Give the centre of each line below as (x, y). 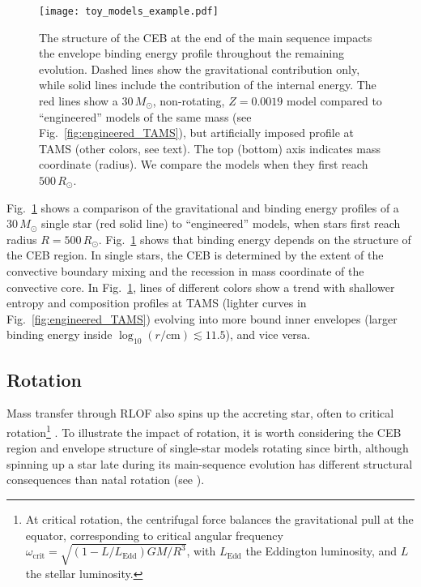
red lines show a (79, 101)
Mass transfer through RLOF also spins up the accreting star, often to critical (200, 413)
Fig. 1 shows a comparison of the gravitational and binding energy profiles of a (203, 207)
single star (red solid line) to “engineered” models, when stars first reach (221, 223)
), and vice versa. (268, 334)
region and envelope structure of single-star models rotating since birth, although (208, 448)
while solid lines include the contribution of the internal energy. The (208, 85)
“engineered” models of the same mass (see (145, 116)
